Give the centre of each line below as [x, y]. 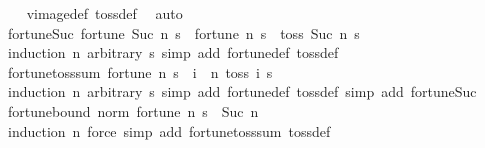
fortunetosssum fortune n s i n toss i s [140, 71]
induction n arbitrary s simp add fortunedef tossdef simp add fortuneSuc [242, 91]
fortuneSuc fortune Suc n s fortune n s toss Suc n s [183, 32]
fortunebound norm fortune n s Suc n [133, 110]
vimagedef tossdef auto [104, 13]
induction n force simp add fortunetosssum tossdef [169, 130]
